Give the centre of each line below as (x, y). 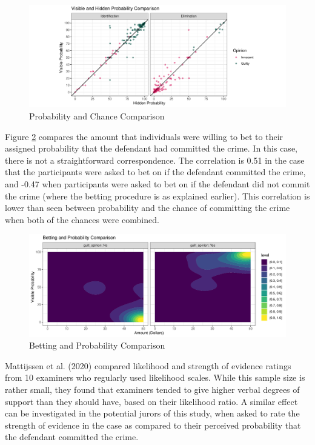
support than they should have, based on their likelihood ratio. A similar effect (151, 401)
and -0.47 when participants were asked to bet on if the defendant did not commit (157, 183)
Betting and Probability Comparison (97, 345)
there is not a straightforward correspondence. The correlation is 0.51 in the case (155, 160)
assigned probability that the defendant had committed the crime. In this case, (151, 148)
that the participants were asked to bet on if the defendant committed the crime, (155, 172)
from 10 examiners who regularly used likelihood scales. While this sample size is (155, 377)
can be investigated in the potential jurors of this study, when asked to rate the (152, 413)
